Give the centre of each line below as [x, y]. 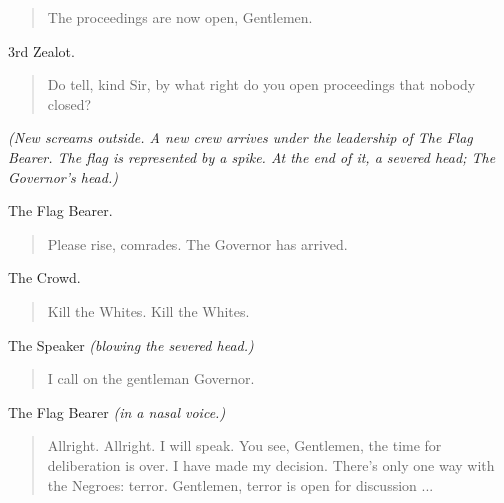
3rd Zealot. [41, 50]
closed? [69, 103]
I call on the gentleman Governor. [151, 378]
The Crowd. [44, 277]
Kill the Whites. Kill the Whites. [148, 310]
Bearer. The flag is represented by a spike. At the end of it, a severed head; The [252, 156]
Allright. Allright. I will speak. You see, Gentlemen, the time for [244, 445]
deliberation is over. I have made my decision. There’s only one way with [271, 464]
